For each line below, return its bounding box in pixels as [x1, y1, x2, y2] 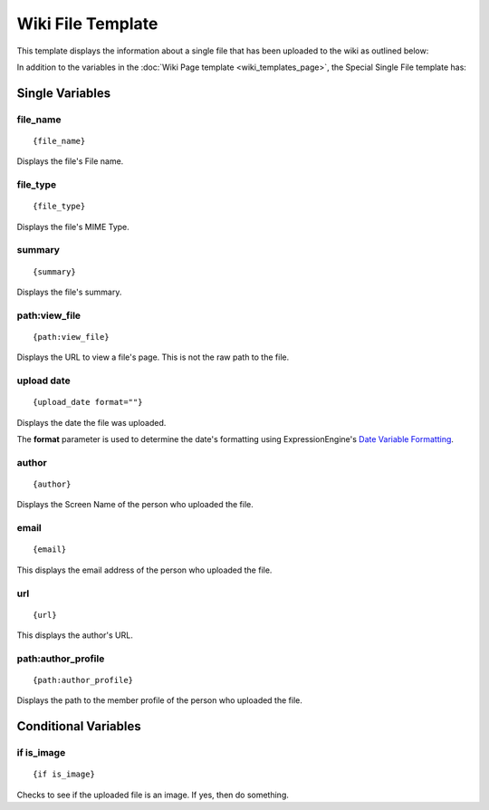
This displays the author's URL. [16, 630, 133, 641]
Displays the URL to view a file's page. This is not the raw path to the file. [16, 352, 290, 362]
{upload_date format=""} [33, 397, 143, 408]
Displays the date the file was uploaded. [16, 417, 167, 428]
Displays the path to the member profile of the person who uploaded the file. [16, 695, 302, 706]
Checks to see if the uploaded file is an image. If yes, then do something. [16, 789, 290, 800]
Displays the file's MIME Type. [16, 221, 130, 232]
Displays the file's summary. [16, 286, 122, 297]
